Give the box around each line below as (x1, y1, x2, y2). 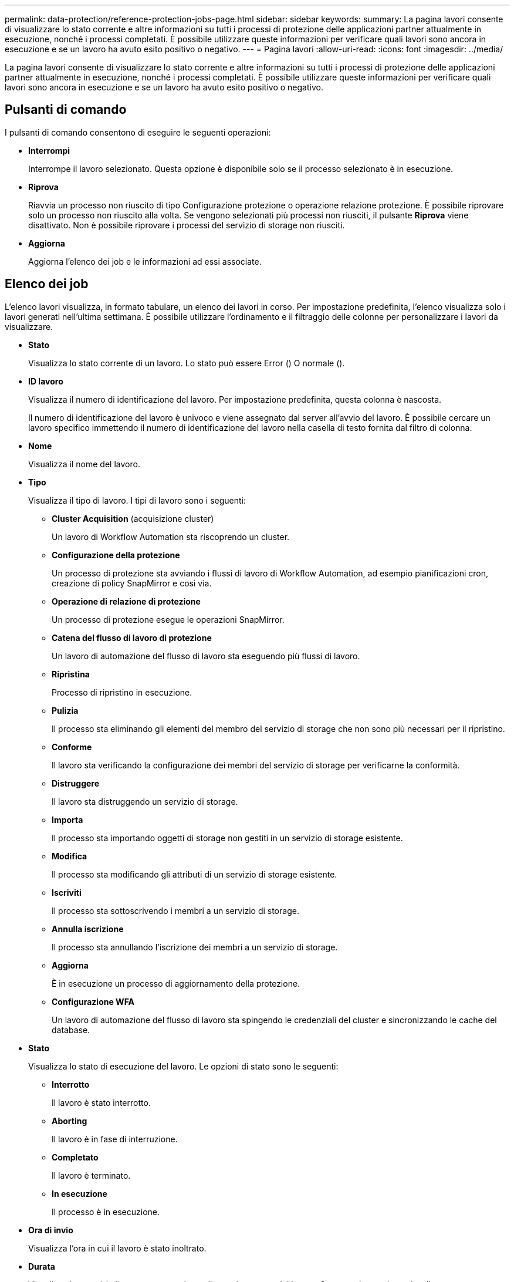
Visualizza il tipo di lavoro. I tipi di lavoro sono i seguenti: (28, 495, 246, 505)
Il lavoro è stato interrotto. (52, 1097, 151, 1108)
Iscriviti (52, 887, 82, 898)
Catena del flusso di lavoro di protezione (52, 632, 212, 643)
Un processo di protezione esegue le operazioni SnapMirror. (52, 614, 285, 625)
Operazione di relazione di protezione (52, 596, 201, 606)
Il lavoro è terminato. (52, 1170, 131, 1180)
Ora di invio (28, 1224, 73, 1235)
